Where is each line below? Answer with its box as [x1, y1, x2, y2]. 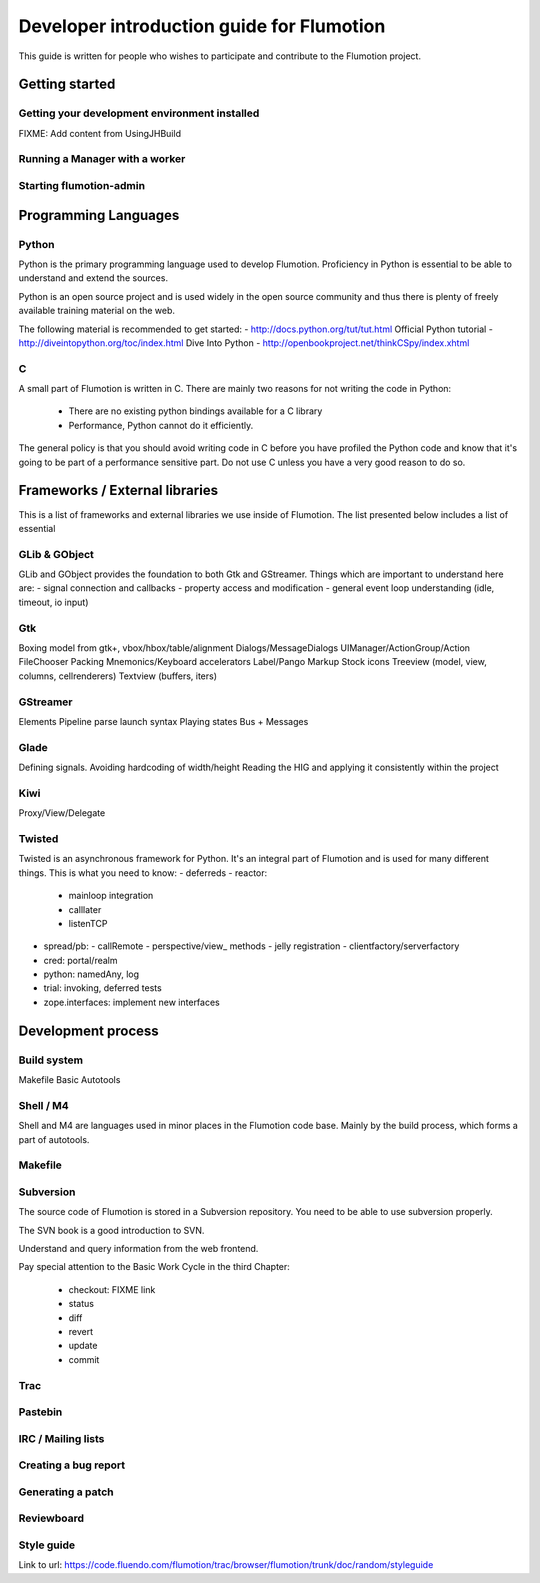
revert [68, 1325, 94, 1337]
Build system [18, 1053, 84, 1067]
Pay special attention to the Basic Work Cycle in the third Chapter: [18, 1261, 290, 1273]
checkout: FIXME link [68, 1283, 156, 1295]
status [68, 1298, 95, 1310]
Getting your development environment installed [18, 106, 260, 120]
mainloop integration [68, 890, 154, 902]
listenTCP [68, 917, 108, 929]
